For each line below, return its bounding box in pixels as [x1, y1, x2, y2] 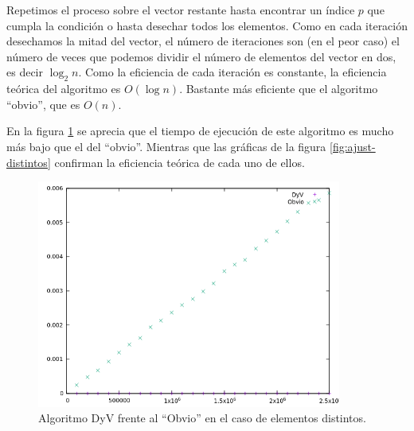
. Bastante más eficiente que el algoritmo [179, 80, 378, 97]
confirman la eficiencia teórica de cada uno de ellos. [54, 153, 305, 170]
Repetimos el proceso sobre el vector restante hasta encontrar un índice [6, 2, 355, 17]
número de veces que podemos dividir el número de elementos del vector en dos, [6, 48, 396, 64]
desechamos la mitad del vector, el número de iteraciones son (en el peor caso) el [6, 33, 400, 49]
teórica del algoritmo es [6, 80, 121, 97]
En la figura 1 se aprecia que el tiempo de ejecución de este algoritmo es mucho [6, 122, 394, 139]
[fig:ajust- [330, 138, 376, 154]
